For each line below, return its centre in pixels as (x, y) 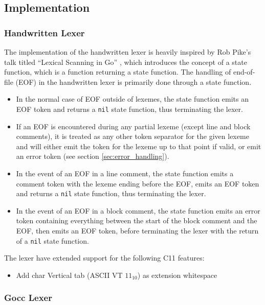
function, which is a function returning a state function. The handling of (118, 72)
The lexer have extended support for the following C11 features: (104, 258)
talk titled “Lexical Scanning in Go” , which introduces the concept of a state (126, 62)
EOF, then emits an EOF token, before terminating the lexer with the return (137, 231)
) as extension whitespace (177, 275)
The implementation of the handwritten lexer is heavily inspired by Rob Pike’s (128, 52)
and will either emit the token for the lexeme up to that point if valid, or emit (139, 146)
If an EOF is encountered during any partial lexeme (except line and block (133, 126)
